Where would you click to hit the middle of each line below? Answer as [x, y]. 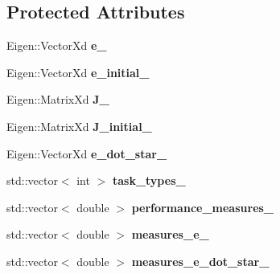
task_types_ [149, 180]
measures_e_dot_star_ [200, 261]
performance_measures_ [203, 207]
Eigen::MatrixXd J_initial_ [79, 126]
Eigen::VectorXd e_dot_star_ [87, 153]
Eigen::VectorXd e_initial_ [78, 72]
